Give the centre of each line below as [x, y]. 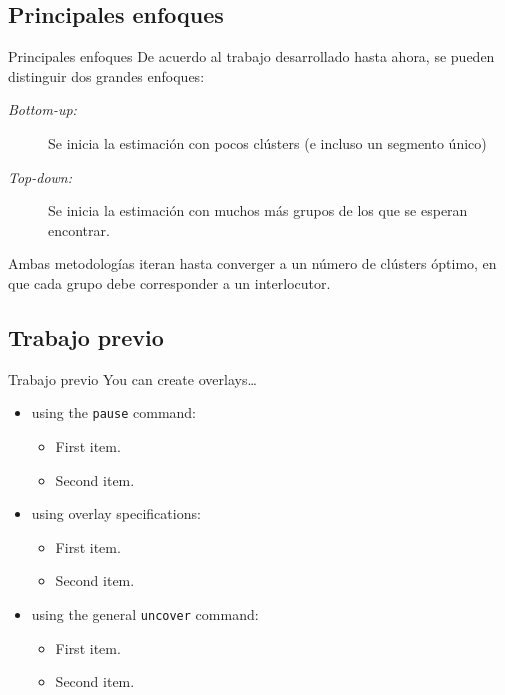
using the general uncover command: [145, 613]
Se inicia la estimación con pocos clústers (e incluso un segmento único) [267, 142]
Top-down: [40, 176]
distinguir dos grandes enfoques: [106, 75]
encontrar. [79, 229]
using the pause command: [114, 412]
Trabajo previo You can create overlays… [132, 378]
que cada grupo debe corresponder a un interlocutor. [169, 282]
